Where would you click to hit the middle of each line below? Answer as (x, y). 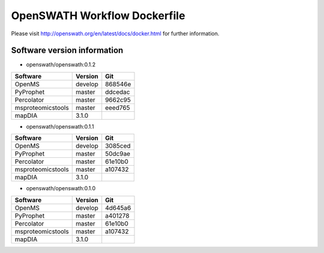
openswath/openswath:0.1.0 (61, 188)
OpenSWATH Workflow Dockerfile (98, 16)
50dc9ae (118, 154)
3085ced (118, 146)
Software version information (67, 51)
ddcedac (118, 92)
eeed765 (118, 108)
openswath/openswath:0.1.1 (60, 126)
